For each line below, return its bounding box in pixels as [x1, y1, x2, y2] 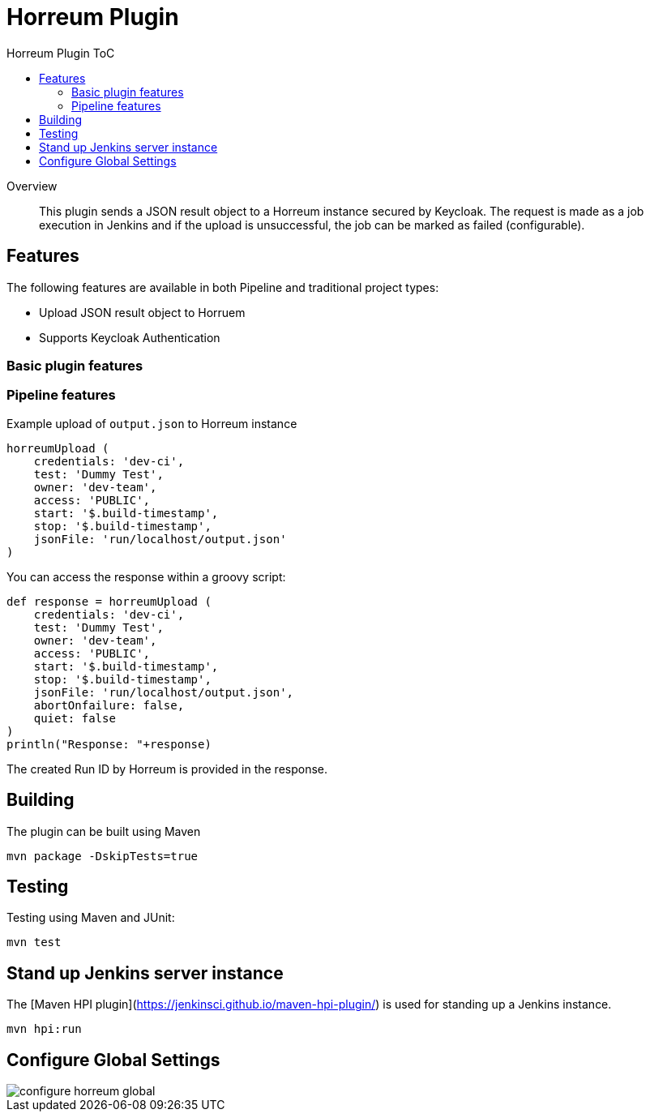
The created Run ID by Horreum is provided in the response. [6, 761, 328, 776]
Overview [6, 178, 58, 193]
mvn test [6, 936, 62, 949]
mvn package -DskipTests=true [6, 849, 199, 863]
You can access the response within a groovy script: [6, 569, 286, 584]
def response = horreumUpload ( [6, 594, 212, 608]
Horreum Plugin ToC [6, 45, 115, 60]
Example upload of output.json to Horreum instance [6, 416, 297, 430]
